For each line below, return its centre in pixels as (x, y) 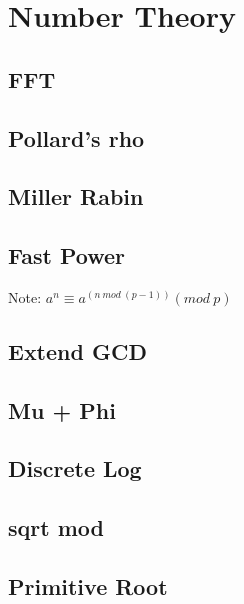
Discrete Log (75, 468)
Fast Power (66, 255)
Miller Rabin (76, 196)
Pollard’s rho (76, 137)
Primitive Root (88, 586)
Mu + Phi (62, 409)
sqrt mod (56, 527)
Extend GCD (77, 350)
